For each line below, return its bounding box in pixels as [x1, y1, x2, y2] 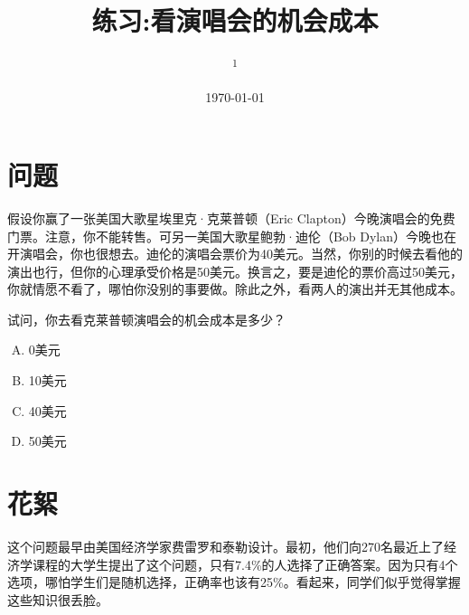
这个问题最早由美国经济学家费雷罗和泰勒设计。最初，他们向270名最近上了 [7, 536, 444, 555]
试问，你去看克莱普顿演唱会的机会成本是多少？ [7, 309, 286, 328]
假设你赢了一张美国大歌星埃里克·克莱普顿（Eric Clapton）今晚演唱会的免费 [7, 208, 455, 227]
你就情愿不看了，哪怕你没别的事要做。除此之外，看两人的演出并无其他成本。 [7, 279, 463, 298]
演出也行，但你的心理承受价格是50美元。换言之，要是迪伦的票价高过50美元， [7, 261, 463, 280]
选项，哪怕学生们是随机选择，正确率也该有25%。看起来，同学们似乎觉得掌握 [7, 572, 461, 591]
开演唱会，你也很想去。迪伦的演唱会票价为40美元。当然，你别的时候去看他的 [7, 244, 463, 263]
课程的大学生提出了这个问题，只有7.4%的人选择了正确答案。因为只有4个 [32, 554, 458, 573]
